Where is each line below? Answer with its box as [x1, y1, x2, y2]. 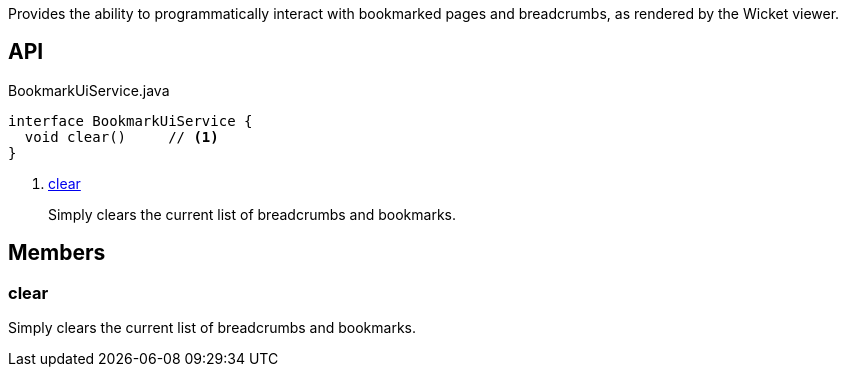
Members [8, 240, 106, 266]
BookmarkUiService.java [8, 81, 170, 99]
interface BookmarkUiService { [8, 112, 253, 129]
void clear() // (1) [24, 128, 219, 145]
